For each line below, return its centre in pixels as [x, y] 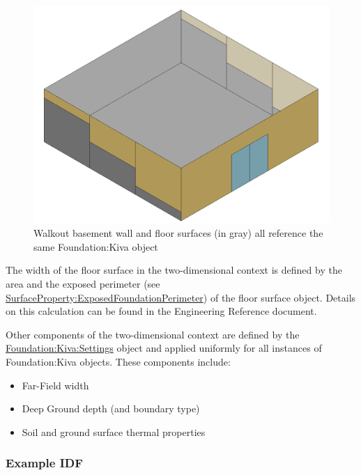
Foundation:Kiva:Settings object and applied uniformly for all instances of [164, 348]
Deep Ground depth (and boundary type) [111, 408]
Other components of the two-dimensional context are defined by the [153, 334]
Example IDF [45, 463]
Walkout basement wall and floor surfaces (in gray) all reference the [178, 233]
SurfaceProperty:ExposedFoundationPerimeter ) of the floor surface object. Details [181, 297]
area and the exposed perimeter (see [83, 283]
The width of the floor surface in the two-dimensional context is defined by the [174, 270]
